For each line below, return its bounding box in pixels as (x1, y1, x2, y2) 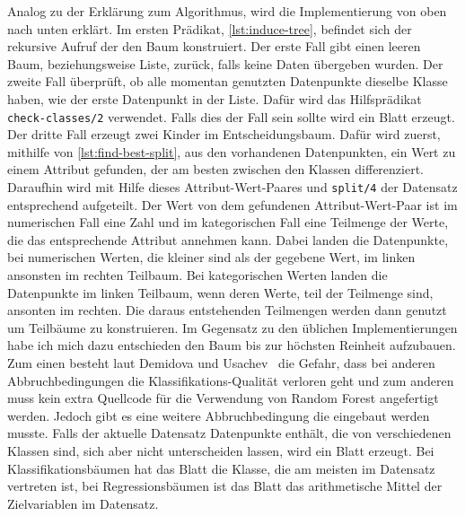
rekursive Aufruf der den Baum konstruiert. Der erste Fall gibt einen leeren (7, 37, 421, 56)
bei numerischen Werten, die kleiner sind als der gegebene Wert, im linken (7, 248, 416, 267)
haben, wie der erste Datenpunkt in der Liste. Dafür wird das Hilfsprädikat (7, 89, 422, 108)
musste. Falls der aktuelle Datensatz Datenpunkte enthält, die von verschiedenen (7, 424, 452, 442)
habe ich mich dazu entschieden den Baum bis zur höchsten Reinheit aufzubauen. (7, 336, 456, 354)
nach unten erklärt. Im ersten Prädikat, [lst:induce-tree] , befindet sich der (7, 19, 412, 38)
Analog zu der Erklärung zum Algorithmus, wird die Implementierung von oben (7, 2, 447, 20)
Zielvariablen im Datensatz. (7, 494, 159, 512)
